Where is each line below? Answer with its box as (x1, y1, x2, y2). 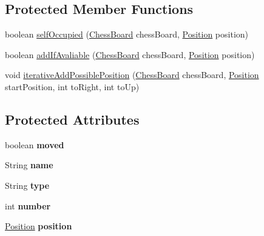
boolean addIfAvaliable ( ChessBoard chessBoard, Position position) (5, 48, 255, 61)
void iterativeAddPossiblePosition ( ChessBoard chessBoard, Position (5, 68, 259, 81)
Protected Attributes (5, 110, 140, 128)
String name (5, 159, 53, 171)
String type (5, 179, 50, 191)
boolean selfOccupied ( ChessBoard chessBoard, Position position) (5, 28, 249, 41)
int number (5, 199, 51, 212)
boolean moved (5, 138, 64, 151)
